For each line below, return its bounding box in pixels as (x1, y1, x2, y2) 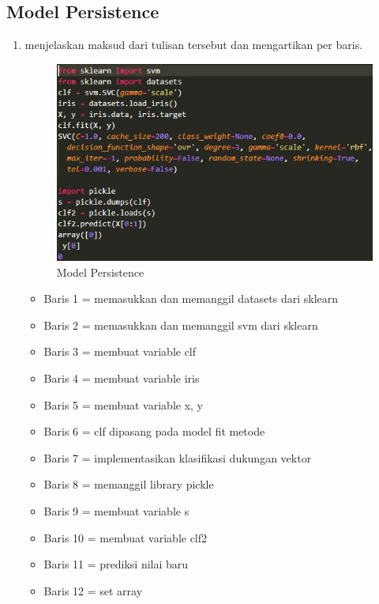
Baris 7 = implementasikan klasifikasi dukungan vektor (43, 449, 312, 466)
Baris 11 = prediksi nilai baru (43, 556, 189, 572)
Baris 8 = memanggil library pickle (43, 476, 214, 493)
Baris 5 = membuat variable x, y (43, 396, 203, 413)
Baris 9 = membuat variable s (43, 503, 189, 519)
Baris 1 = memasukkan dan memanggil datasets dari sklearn (43, 290, 339, 307)
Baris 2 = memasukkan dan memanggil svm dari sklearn (43, 316, 318, 333)
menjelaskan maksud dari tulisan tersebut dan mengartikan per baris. (24, 36, 363, 53)
